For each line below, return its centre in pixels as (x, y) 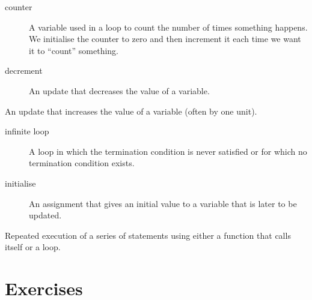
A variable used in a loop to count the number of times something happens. (168, 27)
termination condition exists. (82, 163)
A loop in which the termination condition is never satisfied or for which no (168, 151)
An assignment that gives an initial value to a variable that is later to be (163, 203)
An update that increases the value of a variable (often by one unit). (131, 111)
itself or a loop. (33, 247)
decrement (24, 70)
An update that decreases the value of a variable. (119, 90)
